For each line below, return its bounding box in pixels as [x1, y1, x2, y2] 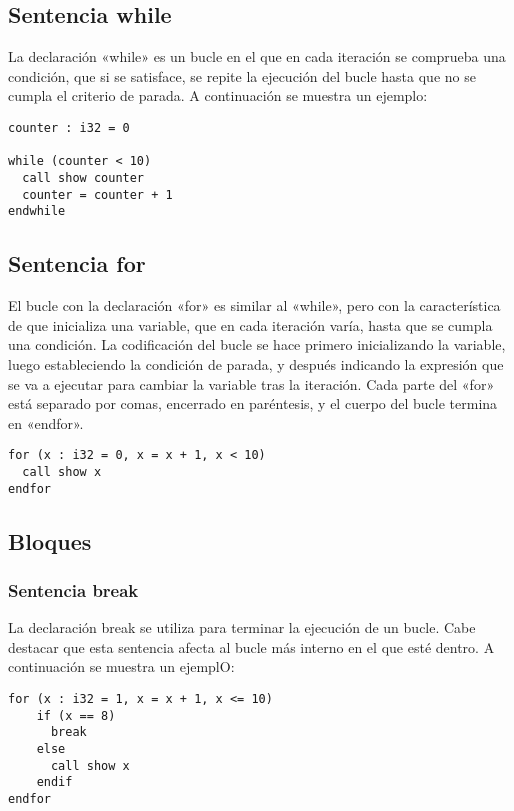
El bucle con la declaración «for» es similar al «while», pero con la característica [8, 295, 501, 316]
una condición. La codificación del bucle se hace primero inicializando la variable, [8, 334, 506, 355]
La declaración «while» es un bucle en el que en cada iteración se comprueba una [8, 46, 506, 67]
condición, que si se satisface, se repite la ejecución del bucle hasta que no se [8, 65, 476, 86]
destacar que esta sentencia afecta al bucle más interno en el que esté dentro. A [8, 636, 495, 657]
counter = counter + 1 [22, 187, 173, 202]
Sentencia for [8, 248, 146, 279]
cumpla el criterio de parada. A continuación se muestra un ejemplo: [8, 85, 428, 106]
